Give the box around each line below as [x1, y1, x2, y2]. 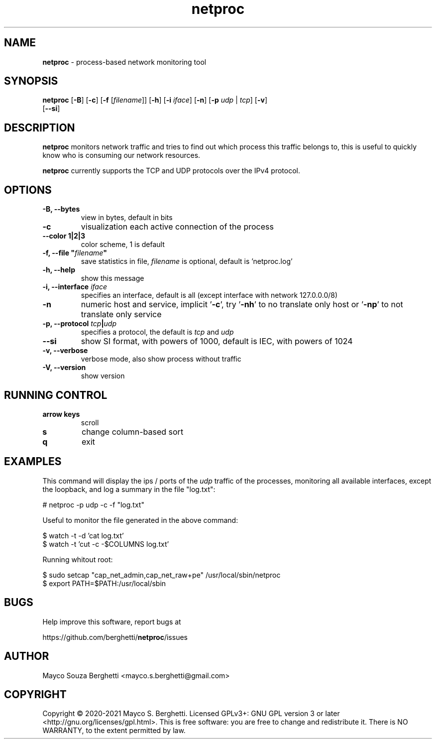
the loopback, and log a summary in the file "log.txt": [42, 485, 216, 494]
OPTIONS [4, 183, 52, 196]
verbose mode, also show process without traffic [81, 355, 241, 364]
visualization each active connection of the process [81, 222, 274, 232]
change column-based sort [81, 426, 184, 437]
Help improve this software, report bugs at [42, 617, 181, 626]
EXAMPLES [4, 455, 62, 468]
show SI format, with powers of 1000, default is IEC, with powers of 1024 [81, 336, 353, 347]
